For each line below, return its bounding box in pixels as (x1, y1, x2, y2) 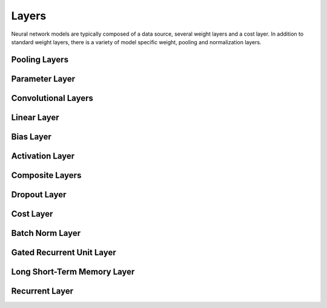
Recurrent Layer (11, 286, 74, 296)
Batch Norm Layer (11, 228, 81, 238)
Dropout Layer (11, 189, 67, 200)
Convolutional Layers (11, 93, 93, 103)
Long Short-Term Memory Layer (11, 266, 135, 277)
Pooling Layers (11, 54, 69, 65)
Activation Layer (11, 151, 75, 161)
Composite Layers (11, 170, 82, 180)
